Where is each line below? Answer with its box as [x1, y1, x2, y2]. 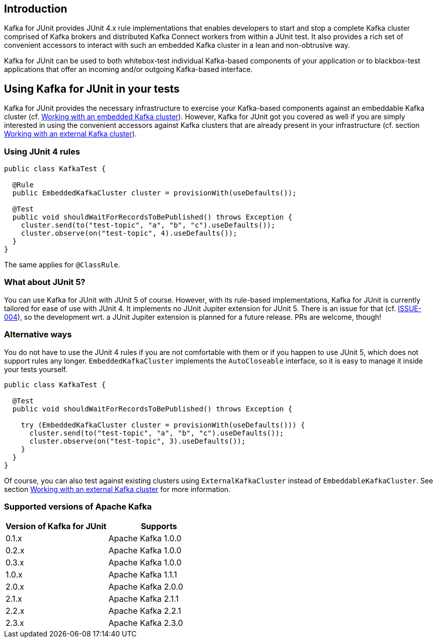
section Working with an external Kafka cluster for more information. [4, 484, 231, 493]
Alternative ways [4, 329, 72, 340]
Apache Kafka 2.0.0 [108, 582, 184, 592]
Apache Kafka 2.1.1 [108, 594, 179, 604]
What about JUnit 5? [4, 277, 85, 288]
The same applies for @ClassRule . [4, 260, 121, 269]
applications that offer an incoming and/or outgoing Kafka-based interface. [4, 65, 253, 74]
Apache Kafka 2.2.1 [108, 606, 181, 616]
